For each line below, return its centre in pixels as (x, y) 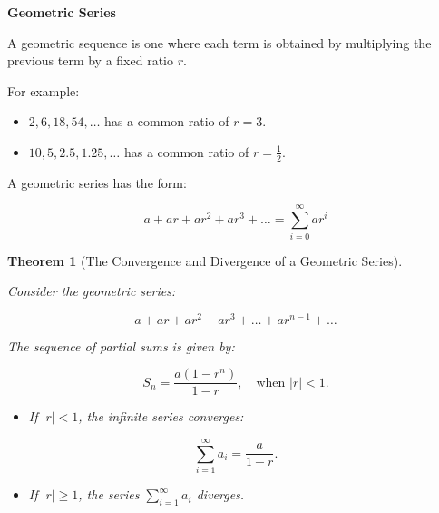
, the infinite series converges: (161, 416)
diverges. (220, 494)
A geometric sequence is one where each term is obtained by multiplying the (219, 42)
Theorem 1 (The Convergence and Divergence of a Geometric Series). (205, 260)
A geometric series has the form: (97, 182)
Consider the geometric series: (92, 291)
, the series (109, 494)
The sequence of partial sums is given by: (121, 345)
